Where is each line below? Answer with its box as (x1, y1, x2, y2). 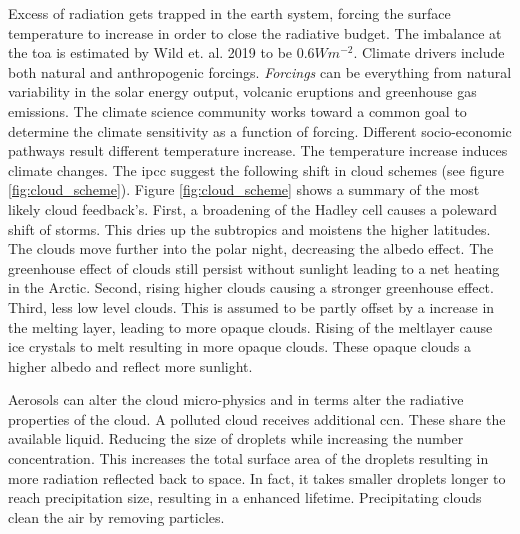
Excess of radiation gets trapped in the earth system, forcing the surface (8, 3, 451, 23)
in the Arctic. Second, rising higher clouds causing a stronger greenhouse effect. (8, 277, 494, 298)
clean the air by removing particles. (8, 506, 225, 527)
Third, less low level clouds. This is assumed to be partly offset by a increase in (8, 296, 495, 317)
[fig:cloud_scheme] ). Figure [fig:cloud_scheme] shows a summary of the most (8, 179, 480, 200)
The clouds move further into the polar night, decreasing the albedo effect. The (8, 238, 494, 259)
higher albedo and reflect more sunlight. (8, 355, 253, 376)
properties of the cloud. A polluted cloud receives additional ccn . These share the (8, 408, 506, 429)
